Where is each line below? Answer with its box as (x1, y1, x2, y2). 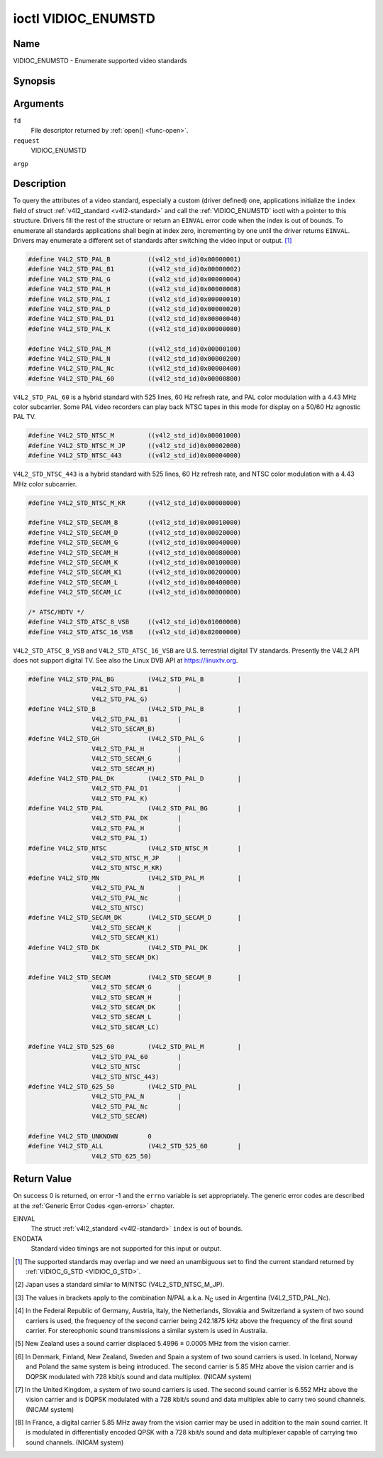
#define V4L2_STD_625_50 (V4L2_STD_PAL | (28, 1083, 242, 1091)
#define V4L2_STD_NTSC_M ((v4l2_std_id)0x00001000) (28, 432, 242, 440)
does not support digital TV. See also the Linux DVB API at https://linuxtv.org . (13, 656, 238, 665)
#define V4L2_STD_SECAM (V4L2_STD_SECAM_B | (28, 973, 242, 981)
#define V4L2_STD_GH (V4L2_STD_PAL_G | (28, 735, 242, 743)
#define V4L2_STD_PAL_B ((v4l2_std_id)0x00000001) (28, 256, 242, 263)
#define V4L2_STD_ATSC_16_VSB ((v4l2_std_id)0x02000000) (28, 628, 242, 636)
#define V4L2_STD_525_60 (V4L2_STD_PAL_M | (28, 1043, 242, 1051)
